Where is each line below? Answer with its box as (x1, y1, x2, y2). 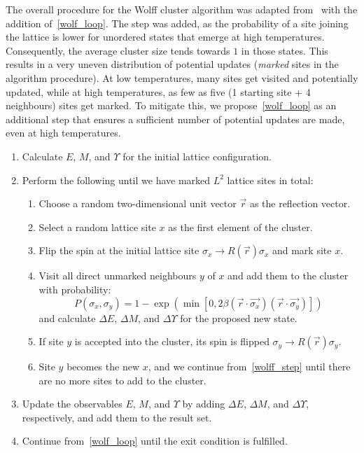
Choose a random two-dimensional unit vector (38, 196, 237, 211)
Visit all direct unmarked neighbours (38, 268, 197, 283)
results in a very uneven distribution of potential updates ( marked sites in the (6, 57, 339, 71)
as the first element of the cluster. (168, 219, 313, 234)
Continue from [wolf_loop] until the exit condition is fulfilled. (22, 433, 288, 448)
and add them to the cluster (227, 268, 349, 283)
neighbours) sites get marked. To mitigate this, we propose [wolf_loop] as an (6, 98, 337, 113)
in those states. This (241, 43, 328, 57)
